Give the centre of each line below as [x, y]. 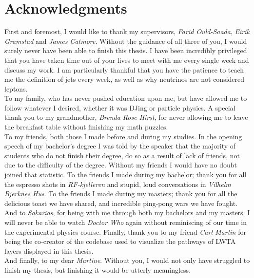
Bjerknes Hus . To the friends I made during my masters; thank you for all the [121, 194]
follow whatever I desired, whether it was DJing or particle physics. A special [120, 107]
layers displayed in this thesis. [49, 250]
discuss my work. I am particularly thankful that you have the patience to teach [124, 69]
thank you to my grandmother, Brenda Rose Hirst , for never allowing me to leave [126, 117]
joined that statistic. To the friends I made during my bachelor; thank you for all [126, 175]
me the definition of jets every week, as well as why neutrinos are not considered [125, 79]
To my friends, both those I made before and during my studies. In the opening [123, 136]
